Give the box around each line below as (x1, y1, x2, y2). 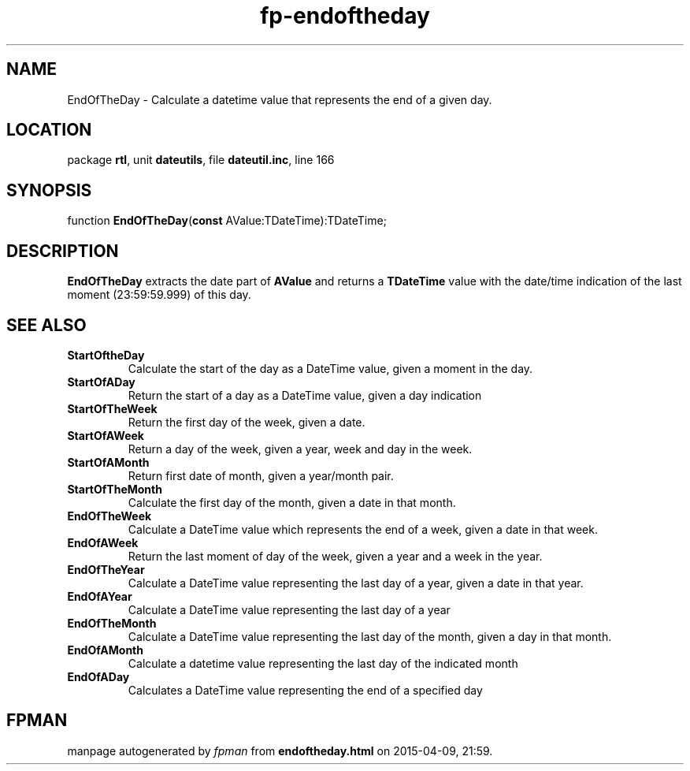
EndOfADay (67, 669, 130, 683)
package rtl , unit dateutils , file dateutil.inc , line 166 (67, 153, 335, 167)
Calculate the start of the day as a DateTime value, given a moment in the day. (128, 361, 533, 375)
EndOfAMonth (67, 642, 143, 657)
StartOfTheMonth (67, 482, 162, 496)
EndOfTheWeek (67, 508, 152, 523)
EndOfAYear (67, 589, 132, 603)
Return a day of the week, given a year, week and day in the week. (128, 441, 473, 456)
